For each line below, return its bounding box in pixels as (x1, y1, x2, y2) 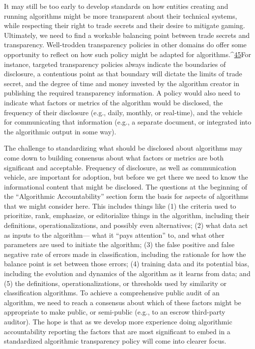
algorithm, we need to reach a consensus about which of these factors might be (4, 297, 241, 307)
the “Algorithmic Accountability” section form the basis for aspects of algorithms (4, 191, 249, 201)
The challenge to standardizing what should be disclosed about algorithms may (4, 143, 243, 153)
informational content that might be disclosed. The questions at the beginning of (4, 181, 248, 191)
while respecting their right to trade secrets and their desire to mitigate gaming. (4, 20, 245, 31)
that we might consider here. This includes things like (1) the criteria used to (4, 200, 236, 211)
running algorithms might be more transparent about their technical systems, (4, 10, 237, 21)
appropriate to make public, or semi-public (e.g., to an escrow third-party (4, 307, 226, 317)
